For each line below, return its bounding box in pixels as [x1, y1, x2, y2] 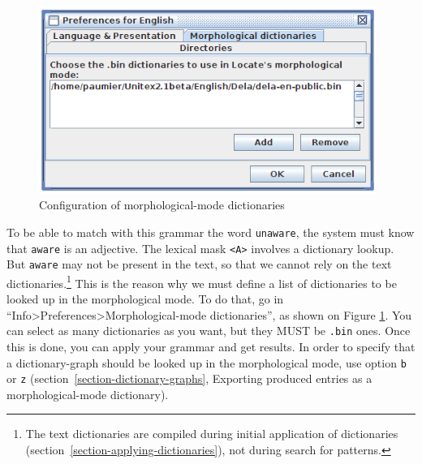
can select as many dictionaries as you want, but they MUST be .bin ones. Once [6, 322, 411, 339]
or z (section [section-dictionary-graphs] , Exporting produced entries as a [6, 370, 372, 387]
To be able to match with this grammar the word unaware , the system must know [6, 223, 415, 240]
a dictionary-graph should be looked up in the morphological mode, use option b [6, 354, 407, 371]
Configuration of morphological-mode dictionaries [39, 196, 285, 213]
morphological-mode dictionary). [6, 385, 169, 402]
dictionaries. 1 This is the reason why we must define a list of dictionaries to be [6, 272, 397, 291]
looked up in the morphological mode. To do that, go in [6, 290, 284, 307]
